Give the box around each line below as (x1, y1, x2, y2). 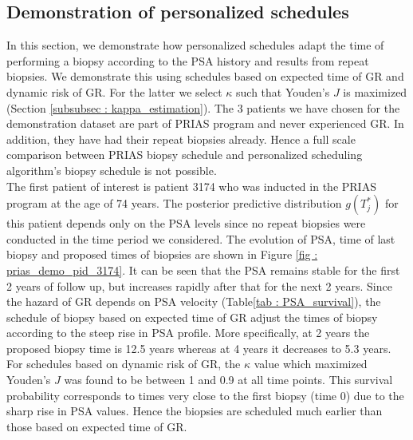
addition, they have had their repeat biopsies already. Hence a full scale (6, 130, 356, 147)
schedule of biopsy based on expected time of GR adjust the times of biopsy (6, 308, 378, 325)
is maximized (343, 83, 407, 100)
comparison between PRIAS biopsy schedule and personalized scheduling (6, 146, 363, 163)
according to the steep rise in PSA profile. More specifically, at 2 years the (6, 324, 370, 341)
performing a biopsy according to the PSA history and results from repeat (6, 52, 369, 69)
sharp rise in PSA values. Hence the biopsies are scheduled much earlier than (6, 402, 383, 419)
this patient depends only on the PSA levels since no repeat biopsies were (6, 215, 366, 232)
